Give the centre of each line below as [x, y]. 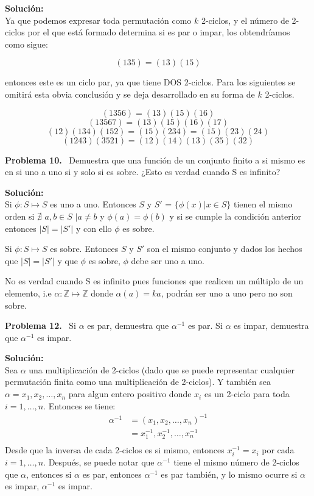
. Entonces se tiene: [79, 405]
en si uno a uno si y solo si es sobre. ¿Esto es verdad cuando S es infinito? [143, 172]
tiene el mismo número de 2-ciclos [236, 462]
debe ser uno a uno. [168, 260]
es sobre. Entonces [84, 249]
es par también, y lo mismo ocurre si [229, 474]
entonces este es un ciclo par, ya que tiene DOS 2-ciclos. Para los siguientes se [150, 82]
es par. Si [205, 325]
